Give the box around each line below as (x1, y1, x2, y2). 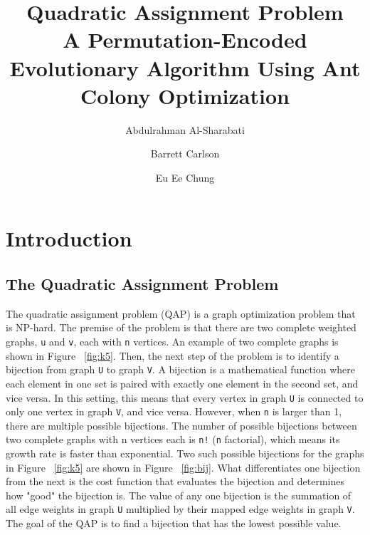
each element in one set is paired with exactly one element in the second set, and (6, 375, 359, 390)
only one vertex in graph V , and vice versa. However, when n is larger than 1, (6, 404, 342, 419)
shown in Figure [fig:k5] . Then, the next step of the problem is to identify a (6, 348, 339, 363)
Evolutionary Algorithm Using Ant (9, 53, 361, 82)
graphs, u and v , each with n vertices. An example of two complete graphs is (6, 334, 339, 349)
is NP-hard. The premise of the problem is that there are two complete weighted (6, 320, 356, 335)
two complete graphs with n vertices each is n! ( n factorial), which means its (6, 432, 340, 447)
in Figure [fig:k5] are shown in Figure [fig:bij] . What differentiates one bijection (6, 459, 361, 474)
